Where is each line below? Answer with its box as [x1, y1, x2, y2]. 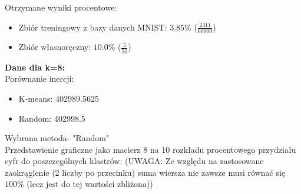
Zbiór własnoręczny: [18, 41, 91, 53]
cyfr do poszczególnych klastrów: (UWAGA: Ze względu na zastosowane [5, 155, 264, 167]
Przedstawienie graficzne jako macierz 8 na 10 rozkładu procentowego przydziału [5, 143, 296, 155]
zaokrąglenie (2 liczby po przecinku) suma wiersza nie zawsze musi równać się [5, 166, 286, 178]
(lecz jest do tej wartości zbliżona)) [27, 178, 153, 190]
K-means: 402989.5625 [18, 92, 99, 104]
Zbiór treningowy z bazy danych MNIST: [18, 21, 167, 33]
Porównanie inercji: [5, 72, 74, 85]
